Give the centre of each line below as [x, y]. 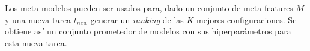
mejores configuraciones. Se [247, 19]
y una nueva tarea [38, 19]
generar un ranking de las [137, 19]
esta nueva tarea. [36, 42]
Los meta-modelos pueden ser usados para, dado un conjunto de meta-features [149, 8]
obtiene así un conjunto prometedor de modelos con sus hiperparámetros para [148, 31]
